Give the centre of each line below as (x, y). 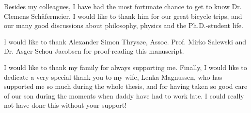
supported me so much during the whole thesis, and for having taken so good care (126, 86)
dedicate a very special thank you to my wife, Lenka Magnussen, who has (113, 77)
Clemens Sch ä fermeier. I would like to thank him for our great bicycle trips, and (123, 16)
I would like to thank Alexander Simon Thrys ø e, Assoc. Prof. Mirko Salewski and (125, 41)
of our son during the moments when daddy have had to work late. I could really (124, 95)
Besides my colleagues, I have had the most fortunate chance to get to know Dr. (123, 6)
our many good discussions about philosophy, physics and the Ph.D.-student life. (124, 25)
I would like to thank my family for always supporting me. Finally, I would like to (125, 67)
